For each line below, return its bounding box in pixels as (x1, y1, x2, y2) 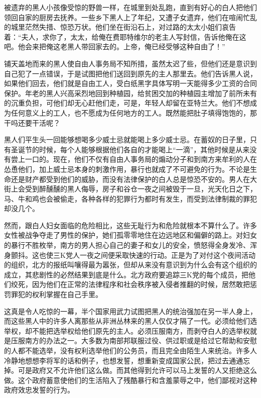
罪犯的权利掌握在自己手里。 (11, 289, 102, 300)
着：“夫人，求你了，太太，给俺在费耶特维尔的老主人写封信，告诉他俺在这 (4, 31, 246, 42)
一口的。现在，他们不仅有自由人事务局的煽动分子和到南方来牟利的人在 (25, 154, 257, 164)
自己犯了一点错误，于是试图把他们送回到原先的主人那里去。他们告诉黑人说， (4, 68, 257, 78)
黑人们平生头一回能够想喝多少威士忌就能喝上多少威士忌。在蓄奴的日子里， (4, 134, 250, 145)
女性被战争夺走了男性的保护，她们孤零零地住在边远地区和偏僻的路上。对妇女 (4, 230, 257, 240)
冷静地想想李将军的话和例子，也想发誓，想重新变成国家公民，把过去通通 (4, 355, 243, 365)
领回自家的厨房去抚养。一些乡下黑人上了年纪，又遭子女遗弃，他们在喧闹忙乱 (4, 12, 257, 22)
